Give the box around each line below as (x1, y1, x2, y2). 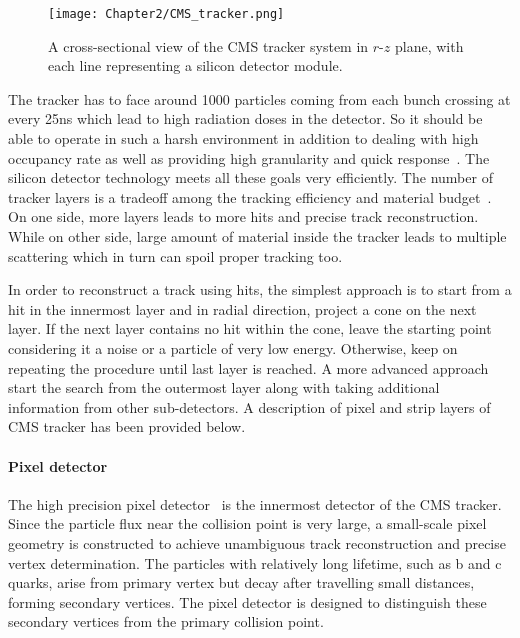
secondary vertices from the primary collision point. (8, 611, 324, 632)
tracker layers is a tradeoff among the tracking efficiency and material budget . (8, 186, 492, 207)
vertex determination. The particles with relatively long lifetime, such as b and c (8, 552, 502, 573)
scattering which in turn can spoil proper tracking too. (8, 245, 343, 266)
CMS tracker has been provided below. (8, 416, 246, 437)
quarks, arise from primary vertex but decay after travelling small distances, (8, 572, 475, 593)
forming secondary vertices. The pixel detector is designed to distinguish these (8, 591, 487, 612)
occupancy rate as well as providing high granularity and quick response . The (8, 147, 490, 168)
